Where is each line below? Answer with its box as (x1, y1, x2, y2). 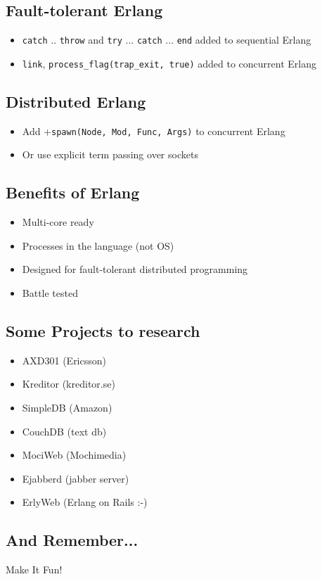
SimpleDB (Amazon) (22, 400, 112, 414)
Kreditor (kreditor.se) (22, 376, 115, 391)
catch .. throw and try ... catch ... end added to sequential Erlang (22, 32, 311, 47)
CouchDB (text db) (22, 424, 107, 438)
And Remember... (6, 529, 139, 551)
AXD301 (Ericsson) (22, 352, 106, 367)
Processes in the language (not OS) (22, 238, 174, 253)
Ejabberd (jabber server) (22, 471, 129, 485)
